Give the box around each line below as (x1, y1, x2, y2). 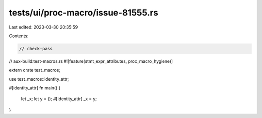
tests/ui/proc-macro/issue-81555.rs (9, 7, 159, 18)
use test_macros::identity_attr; (9, 76, 69, 82)
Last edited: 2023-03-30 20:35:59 (9, 24, 78, 30)
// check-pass (19, 46, 53, 51)
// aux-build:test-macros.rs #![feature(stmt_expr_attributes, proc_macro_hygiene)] (9, 58, 173, 64)
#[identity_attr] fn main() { (9, 85, 61, 91)
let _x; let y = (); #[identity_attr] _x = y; (21, 96, 97, 102)
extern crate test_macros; (9, 67, 61, 73)
